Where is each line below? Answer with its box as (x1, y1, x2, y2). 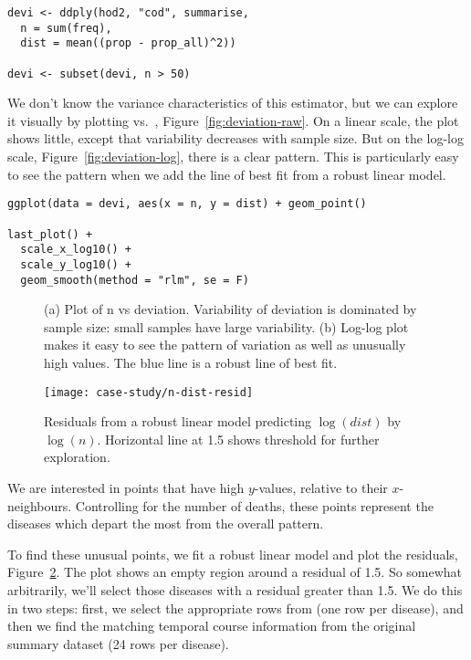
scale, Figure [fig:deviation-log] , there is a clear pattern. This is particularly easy (7, 147, 459, 166)
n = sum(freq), (20, 21, 112, 35)
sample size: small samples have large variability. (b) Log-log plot (44, 317, 409, 336)
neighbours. (7, 496, 72, 515)
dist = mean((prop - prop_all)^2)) (20, 37, 236, 50)
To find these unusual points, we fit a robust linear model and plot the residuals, (7, 544, 458, 563)
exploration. (44, 447, 110, 466)
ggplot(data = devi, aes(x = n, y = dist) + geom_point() (7, 197, 367, 211)
